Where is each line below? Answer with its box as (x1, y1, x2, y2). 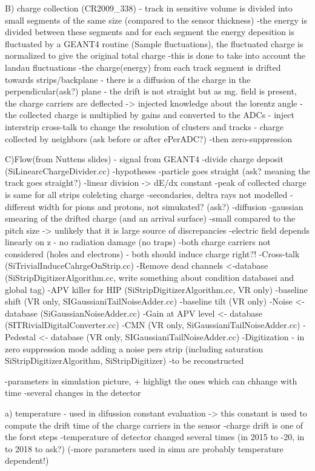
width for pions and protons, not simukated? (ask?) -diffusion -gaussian (38, 200, 303, 212)
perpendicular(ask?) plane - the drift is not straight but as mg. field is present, (5, 85, 297, 97)
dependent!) (5, 454, 49, 467)
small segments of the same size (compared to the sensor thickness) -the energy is (5, 13, 307, 26)
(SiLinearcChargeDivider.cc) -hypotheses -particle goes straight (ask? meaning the (5, 164, 310, 177)
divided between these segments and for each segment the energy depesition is (5, 25, 295, 38)
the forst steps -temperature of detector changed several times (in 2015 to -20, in (5, 430, 305, 443)
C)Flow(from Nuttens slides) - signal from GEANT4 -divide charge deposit (5, 153, 283, 165)
